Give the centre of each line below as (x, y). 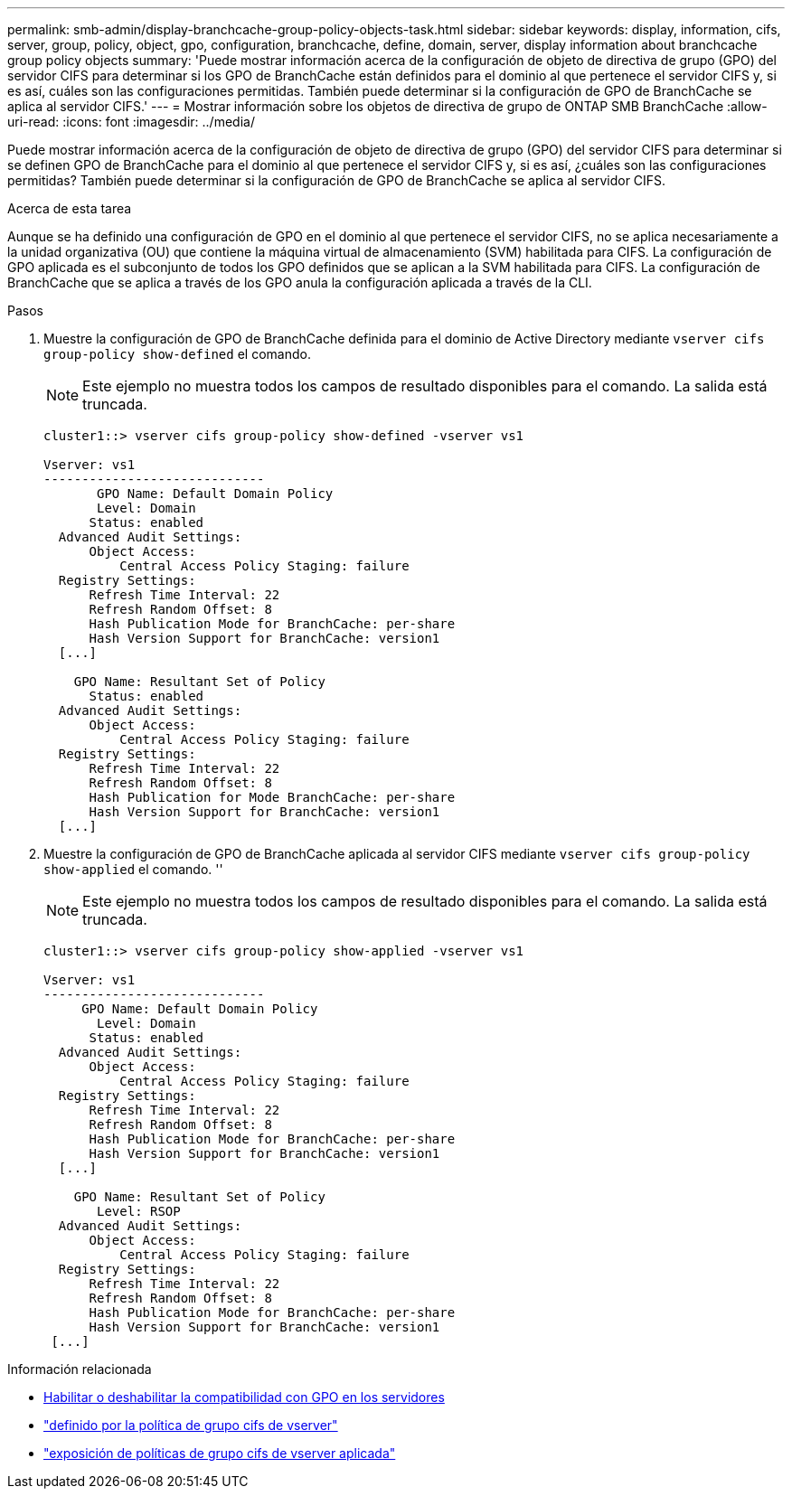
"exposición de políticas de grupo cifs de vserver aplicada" (220, 1453)
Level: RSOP (139, 1211)
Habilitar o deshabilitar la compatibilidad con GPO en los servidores (244, 1397)
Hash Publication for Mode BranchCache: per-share (272, 797)
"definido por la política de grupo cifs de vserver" (191, 1425)
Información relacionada (80, 1369)
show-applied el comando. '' (133, 869)
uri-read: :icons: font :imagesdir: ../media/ (131, 122)
